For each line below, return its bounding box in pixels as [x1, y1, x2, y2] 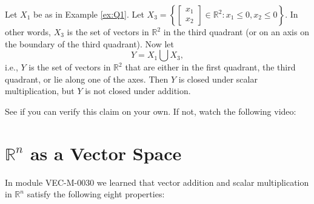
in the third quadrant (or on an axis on [163, 25, 309, 38]
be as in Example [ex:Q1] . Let [33, 8, 144, 20]
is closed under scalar [178, 72, 258, 85]
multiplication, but [5, 84, 75, 97]
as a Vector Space [30, 140, 182, 165]
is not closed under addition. [85, 84, 191, 97]
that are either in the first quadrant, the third [125, 61, 296, 73]
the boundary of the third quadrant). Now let [5, 37, 175, 50]
